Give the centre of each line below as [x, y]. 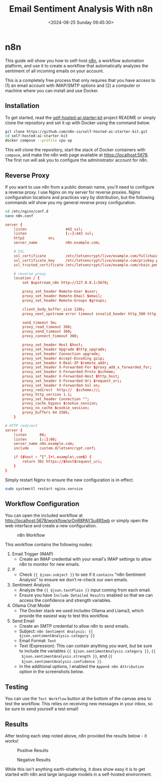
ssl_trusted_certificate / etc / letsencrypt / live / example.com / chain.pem [86, 265]
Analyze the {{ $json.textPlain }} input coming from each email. [85, 590]
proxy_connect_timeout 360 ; [50, 336]
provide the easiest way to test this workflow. [64, 616]
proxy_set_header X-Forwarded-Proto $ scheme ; [69, 372]
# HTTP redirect [21, 425]
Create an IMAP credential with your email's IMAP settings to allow [85, 559]
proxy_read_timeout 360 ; [47, 327]
